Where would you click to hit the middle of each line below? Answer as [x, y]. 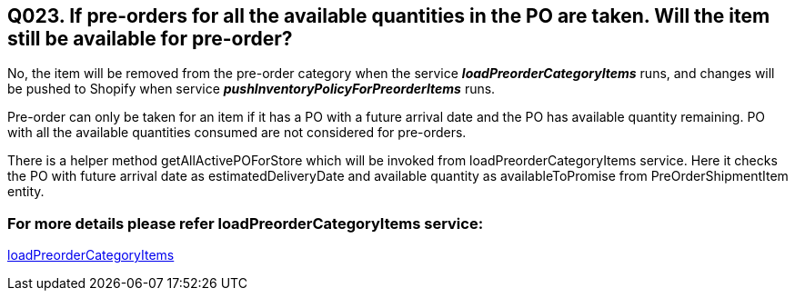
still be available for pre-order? [150, 39]
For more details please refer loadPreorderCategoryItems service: [246, 223]
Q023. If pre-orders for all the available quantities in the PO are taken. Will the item [389, 16]
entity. [26, 192]
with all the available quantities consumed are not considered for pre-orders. [237, 133]
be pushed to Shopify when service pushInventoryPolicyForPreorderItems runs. [252, 89]
